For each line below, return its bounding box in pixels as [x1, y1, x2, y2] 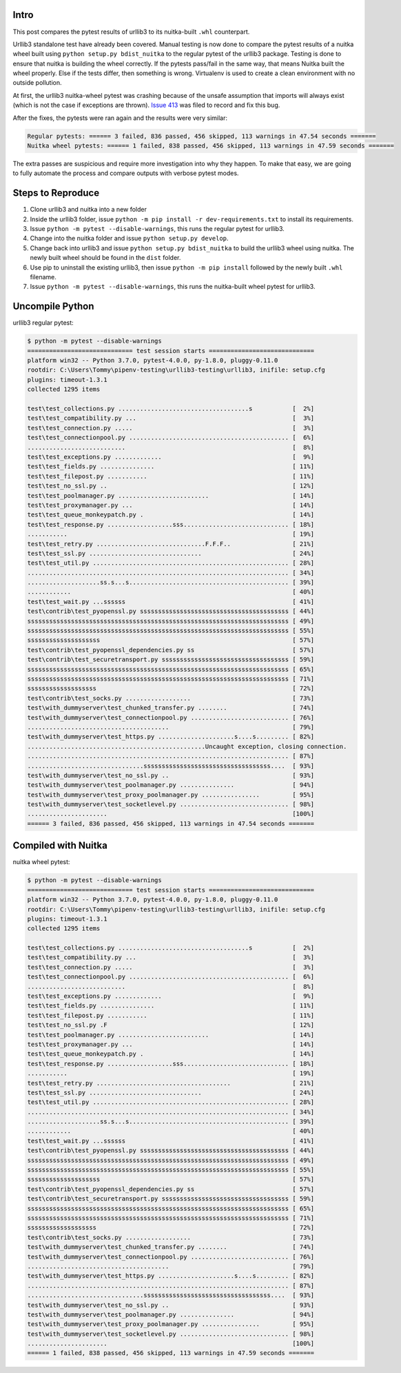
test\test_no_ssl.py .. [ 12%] [27, 482, 315, 490]
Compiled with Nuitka [12, 840, 108, 852]
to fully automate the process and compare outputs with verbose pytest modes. [12, 169, 239, 177]
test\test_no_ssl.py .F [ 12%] [27, 1021, 315, 1029]
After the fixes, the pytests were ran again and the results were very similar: [12, 114, 227, 122]
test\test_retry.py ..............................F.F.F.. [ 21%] [27, 540, 315, 548]
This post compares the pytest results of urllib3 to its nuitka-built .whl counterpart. [12, 28, 250, 36]
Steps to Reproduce [12, 187, 100, 199]
